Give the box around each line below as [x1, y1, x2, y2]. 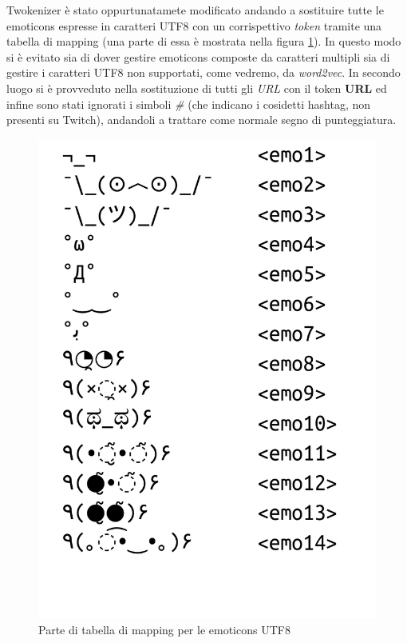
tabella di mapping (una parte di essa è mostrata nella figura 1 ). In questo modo [6, 33, 401, 50]
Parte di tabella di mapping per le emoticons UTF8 [38, 621, 290, 638]
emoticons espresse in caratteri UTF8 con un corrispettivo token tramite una [6, 17, 382, 34]
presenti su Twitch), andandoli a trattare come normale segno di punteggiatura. [6, 111, 397, 128]
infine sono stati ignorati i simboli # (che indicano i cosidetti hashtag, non [6, 95, 371, 112]
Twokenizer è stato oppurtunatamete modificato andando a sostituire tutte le [6, 2, 384, 18]
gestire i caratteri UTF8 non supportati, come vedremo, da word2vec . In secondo [6, 64, 401, 81]
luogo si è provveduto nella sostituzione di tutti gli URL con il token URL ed [6, 79, 387, 96]
